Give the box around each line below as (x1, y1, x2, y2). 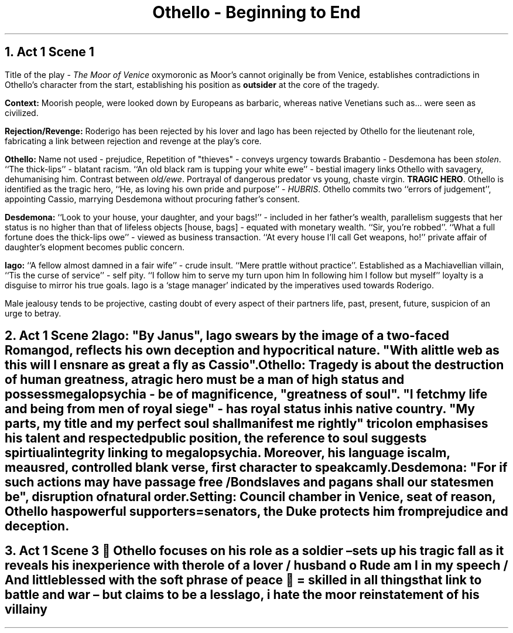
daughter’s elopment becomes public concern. (5, 241, 184, 252)
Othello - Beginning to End (152, 2, 361, 22)
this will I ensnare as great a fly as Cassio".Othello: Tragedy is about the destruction (5, 358, 504, 373)
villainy (5, 602, 47, 617)
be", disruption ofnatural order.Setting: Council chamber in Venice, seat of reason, (5, 489, 496, 505)
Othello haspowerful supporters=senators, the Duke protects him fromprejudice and (5, 504, 508, 519)
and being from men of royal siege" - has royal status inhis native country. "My (5, 401, 475, 417)
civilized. (5, 107, 39, 118)
